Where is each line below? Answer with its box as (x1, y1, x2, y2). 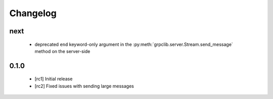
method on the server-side (34, 48, 90, 54)
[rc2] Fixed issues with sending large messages (34, 83, 134, 89)
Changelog (9, 8, 57, 19)
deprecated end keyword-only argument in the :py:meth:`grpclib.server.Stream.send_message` (34, 41, 234, 47)
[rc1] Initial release (34, 76, 73, 82)
